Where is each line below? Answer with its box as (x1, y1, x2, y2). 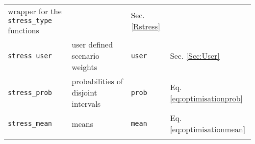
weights (72, 61, 97, 72)
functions (8, 24, 39, 36)
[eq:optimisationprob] (170, 92, 243, 104)
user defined (72, 39, 113, 50)
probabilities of (72, 75, 123, 87)
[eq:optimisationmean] (170, 123, 246, 135)
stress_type (8, 17, 52, 24)
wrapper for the (8, 5, 62, 17)
